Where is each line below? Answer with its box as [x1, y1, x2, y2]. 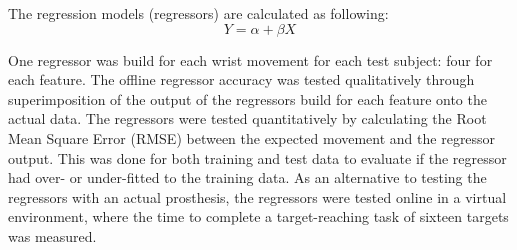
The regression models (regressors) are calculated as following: [8, 3, 389, 23]
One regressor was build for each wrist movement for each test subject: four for [8, 49, 493, 70]
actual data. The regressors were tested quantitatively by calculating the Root [8, 108, 487, 129]
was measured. [8, 225, 97, 246]
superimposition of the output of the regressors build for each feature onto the [8, 88, 487, 109]
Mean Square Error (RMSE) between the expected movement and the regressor [8, 127, 496, 148]
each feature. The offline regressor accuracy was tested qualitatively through [8, 69, 475, 90]
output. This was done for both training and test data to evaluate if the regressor [8, 147, 507, 168]
